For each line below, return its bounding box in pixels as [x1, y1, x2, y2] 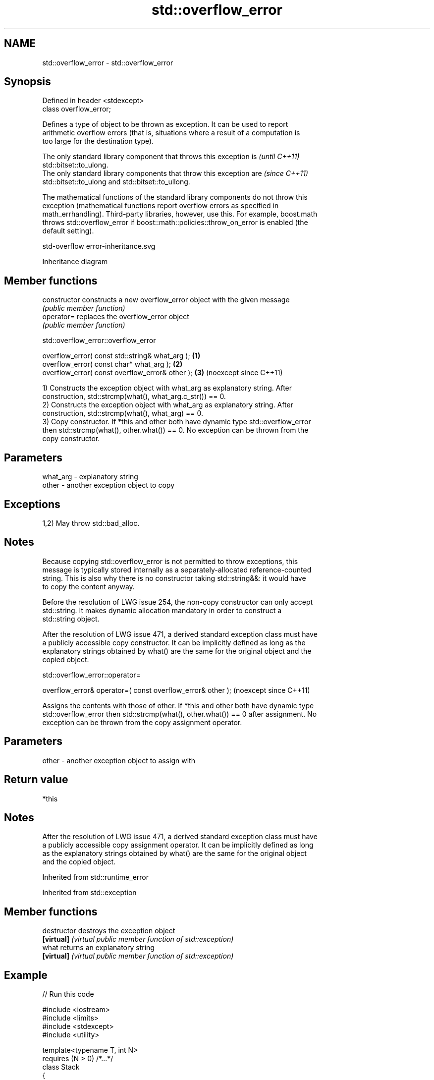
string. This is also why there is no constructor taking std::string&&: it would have [42, 573, 306, 582]
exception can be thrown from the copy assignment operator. [42, 718, 242, 727]
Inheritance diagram [42, 257, 108, 266]
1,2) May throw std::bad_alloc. [42, 518, 140, 527]
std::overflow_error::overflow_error [42, 336, 156, 345]
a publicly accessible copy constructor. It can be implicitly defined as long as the [42, 638, 306, 647]
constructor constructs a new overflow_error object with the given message [42, 295, 290, 304]
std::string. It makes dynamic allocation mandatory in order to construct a [42, 606, 282, 615]
